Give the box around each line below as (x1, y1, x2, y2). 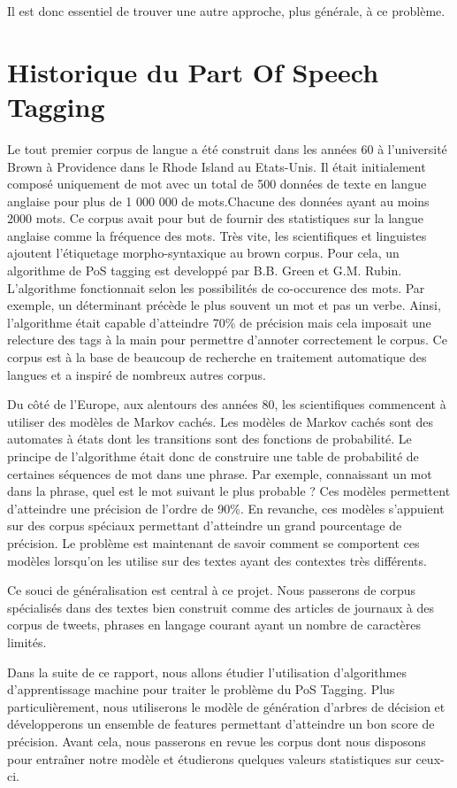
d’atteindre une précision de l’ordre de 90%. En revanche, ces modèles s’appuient (7, 498, 445, 517)
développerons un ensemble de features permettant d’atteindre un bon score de (7, 715, 435, 733)
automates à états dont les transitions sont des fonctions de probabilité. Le (7, 429, 412, 448)
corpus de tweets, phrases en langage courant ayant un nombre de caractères (7, 615, 422, 634)
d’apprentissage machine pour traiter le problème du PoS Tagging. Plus (7, 680, 395, 699)
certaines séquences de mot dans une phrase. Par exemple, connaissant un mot (7, 464, 432, 483)
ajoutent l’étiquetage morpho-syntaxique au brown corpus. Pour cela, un (7, 243, 400, 262)
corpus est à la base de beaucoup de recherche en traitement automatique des (7, 348, 427, 367)
